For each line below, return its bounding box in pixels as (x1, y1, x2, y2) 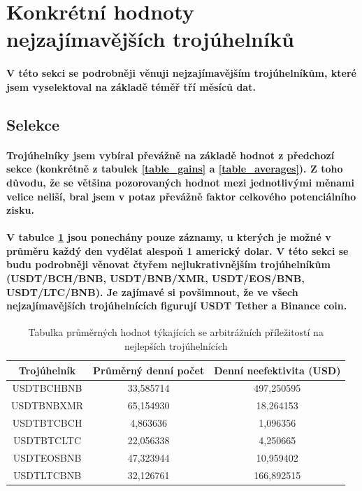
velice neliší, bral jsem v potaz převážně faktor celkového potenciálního (6, 189, 356, 203)
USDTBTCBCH (12, 416, 82, 430)
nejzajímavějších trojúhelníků (6, 24, 294, 53)
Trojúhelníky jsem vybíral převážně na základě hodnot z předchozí (6, 147, 335, 162)
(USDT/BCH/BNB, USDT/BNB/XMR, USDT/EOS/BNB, (6, 271, 305, 286)
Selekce (6, 113, 60, 135)
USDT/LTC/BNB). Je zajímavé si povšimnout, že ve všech (6, 284, 298, 299)
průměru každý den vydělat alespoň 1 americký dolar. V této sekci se (6, 243, 349, 258)
